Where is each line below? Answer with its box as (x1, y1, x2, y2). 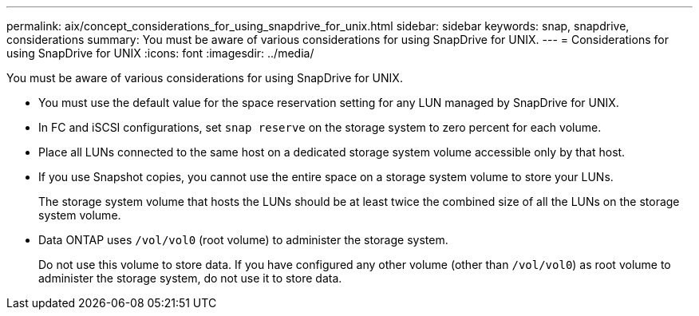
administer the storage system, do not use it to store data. (38, 271, 342, 285)
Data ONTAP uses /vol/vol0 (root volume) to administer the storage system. (38, 233, 448, 247)
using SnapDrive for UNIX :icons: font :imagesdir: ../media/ (6, 46, 314, 60)
